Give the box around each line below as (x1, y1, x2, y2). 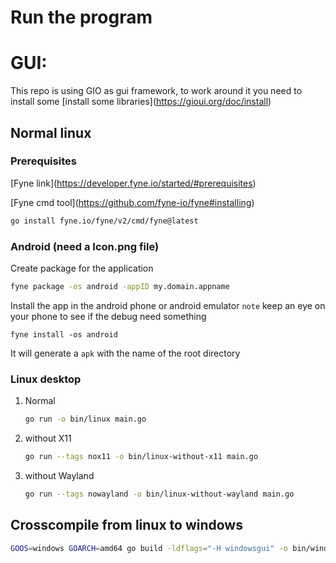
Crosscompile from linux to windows (10, 517, 243, 534)
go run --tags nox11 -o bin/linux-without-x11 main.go (24, 452, 259, 462)
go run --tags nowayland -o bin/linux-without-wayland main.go (24, 489, 295, 499)
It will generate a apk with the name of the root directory (10, 347, 241, 359)
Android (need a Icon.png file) (10, 239, 160, 253)
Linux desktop (10, 372, 82, 386)
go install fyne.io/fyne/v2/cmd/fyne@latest (10, 216, 199, 226)
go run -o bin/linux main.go (24, 414, 147, 425)
